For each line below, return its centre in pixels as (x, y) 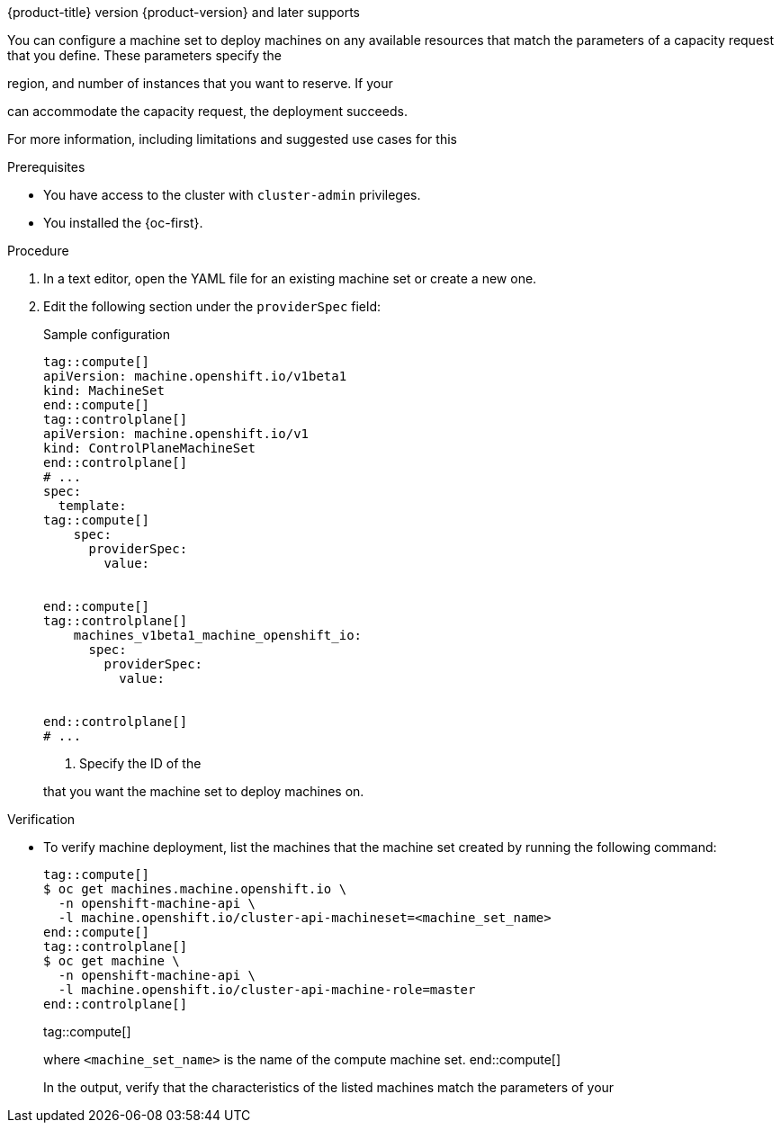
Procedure (38, 251)
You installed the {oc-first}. (123, 223)
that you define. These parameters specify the (144, 55)
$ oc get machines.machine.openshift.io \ (195, 889)
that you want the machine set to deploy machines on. (204, 791)
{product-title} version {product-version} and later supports (184, 12)
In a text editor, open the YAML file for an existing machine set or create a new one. (290, 278)
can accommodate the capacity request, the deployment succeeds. (207, 111)
